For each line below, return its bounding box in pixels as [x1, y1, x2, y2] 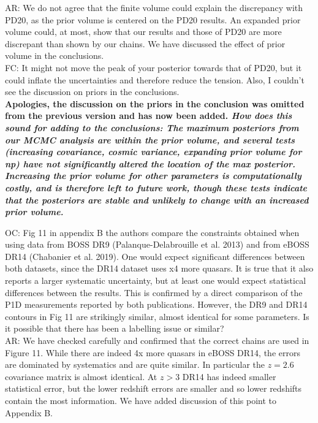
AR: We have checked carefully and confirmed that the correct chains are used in [5, 334, 309, 347]
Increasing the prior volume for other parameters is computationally [5, 169, 301, 182]
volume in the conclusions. [5, 49, 104, 62]
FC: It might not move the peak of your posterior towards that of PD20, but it [5, 61, 302, 74]
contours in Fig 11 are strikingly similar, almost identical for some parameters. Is [5, 310, 309, 322]
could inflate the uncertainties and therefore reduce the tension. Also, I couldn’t [5, 73, 305, 86]
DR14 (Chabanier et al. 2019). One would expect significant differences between [5, 250, 305, 262]
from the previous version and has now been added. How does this [5, 109, 292, 122]
